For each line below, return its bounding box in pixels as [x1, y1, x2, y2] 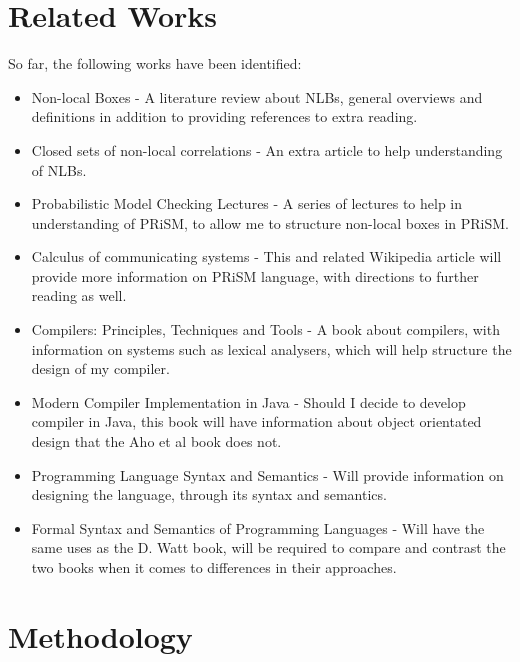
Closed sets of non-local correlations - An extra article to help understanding [31, 139, 503, 160]
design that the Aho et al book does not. [31, 431, 282, 452]
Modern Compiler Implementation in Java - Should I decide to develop [31, 391, 466, 412]
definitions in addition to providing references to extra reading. [31, 106, 418, 127]
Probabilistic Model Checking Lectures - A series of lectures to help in [31, 193, 463, 214]
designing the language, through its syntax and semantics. [31, 484, 387, 505]
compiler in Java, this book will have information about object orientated [31, 411, 482, 432]
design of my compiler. [31, 358, 170, 379]
